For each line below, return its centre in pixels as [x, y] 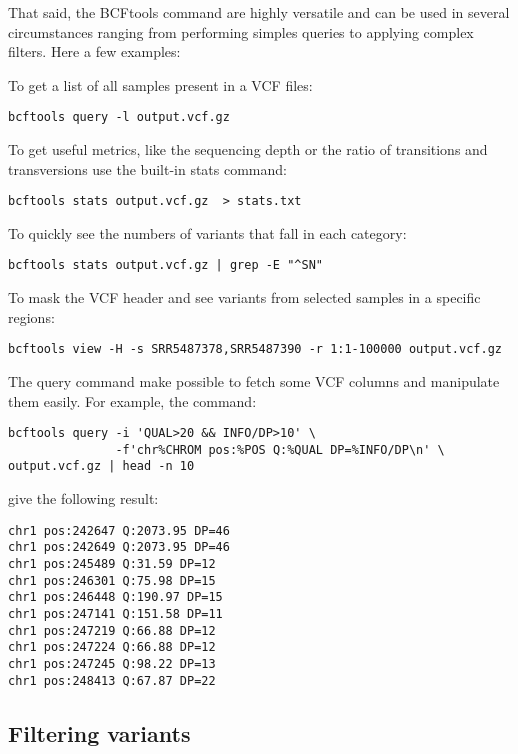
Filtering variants [99, 732]
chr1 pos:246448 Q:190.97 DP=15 [115, 597]
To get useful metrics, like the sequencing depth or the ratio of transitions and [248, 149]
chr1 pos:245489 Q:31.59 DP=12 [112, 564]
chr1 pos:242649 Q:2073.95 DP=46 [119, 547]
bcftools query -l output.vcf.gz [119, 117]
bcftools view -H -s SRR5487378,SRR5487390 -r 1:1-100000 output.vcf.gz [255, 349]
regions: [31, 316]
